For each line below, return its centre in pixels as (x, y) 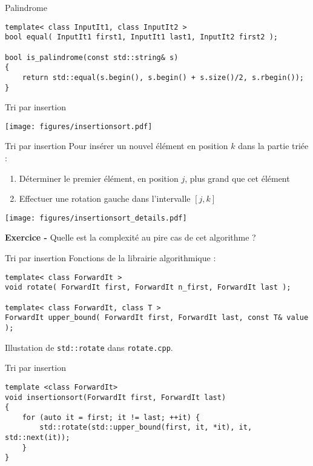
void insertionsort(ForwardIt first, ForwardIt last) (116, 397)
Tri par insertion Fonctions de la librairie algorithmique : (110, 258)
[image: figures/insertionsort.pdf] (79, 126)
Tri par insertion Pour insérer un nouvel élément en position (117, 146)
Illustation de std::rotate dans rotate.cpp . (89, 347)
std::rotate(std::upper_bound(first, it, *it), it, (146, 428)
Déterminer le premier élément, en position (99, 178)
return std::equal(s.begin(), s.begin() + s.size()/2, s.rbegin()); (163, 77)
